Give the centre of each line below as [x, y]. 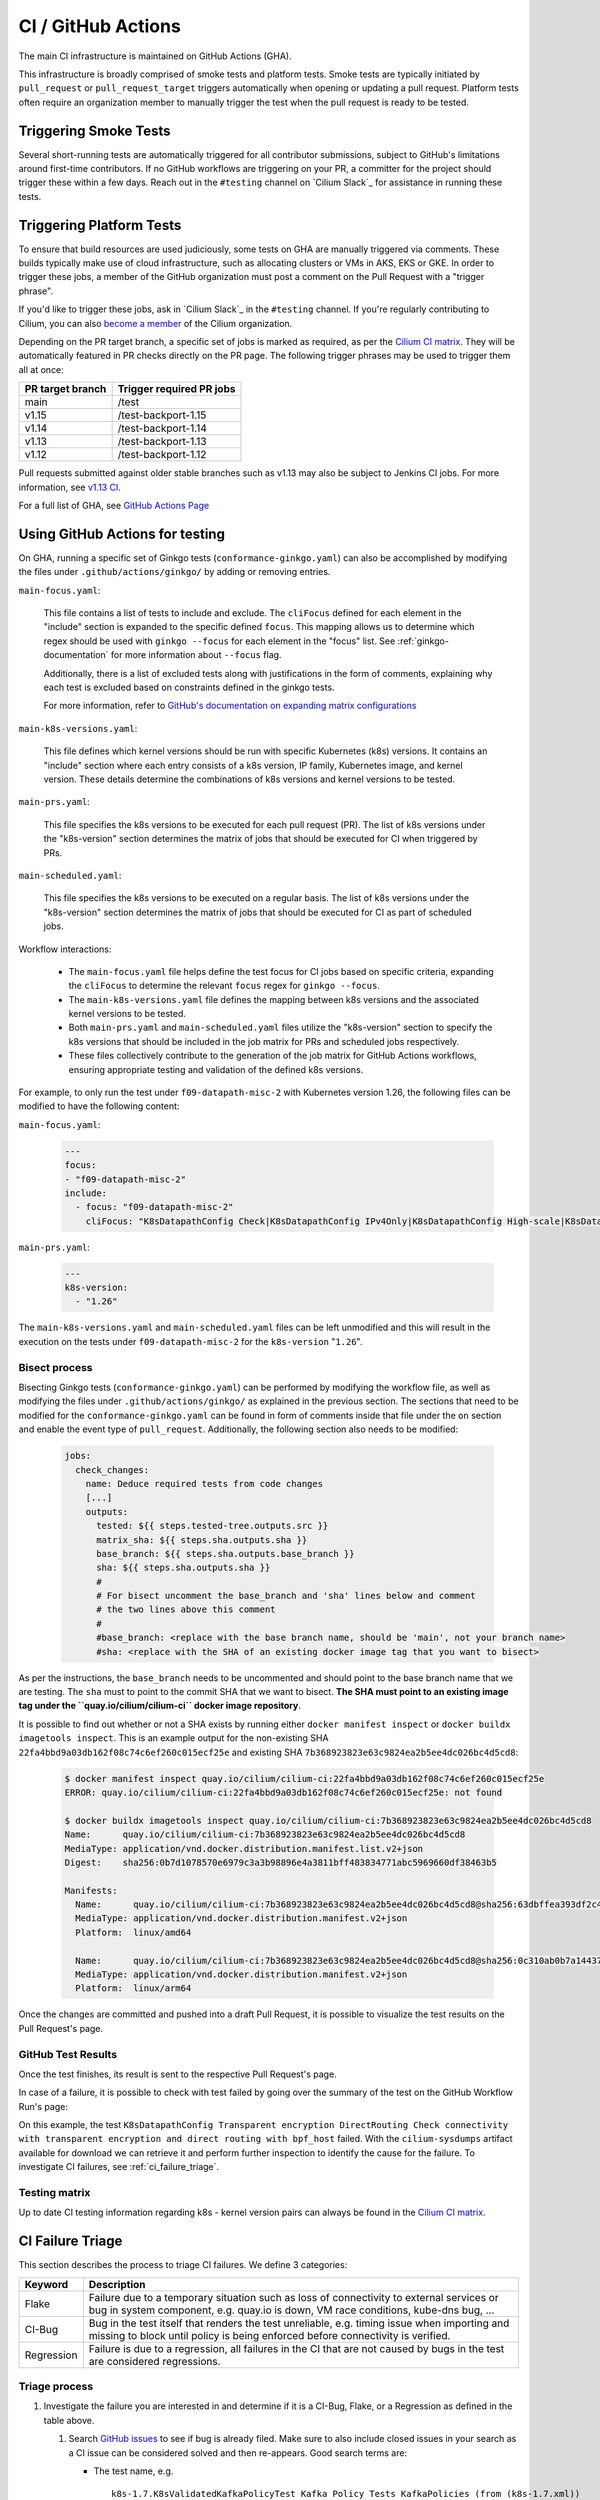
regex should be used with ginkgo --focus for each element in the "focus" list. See [219, 641]
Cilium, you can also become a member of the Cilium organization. [155, 323]
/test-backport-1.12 [162, 455]
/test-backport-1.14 [162, 428]
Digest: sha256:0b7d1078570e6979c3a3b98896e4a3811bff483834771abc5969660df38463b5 [280, 1862]
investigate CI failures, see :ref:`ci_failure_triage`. [119, 2167]
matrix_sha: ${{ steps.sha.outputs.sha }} [202, 1539]
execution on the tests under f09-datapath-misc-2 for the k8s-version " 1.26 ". [190, 1341]
